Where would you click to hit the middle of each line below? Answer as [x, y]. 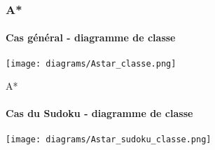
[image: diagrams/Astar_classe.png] [91, 63]
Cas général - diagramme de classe [91, 37]
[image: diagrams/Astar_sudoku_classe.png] [109, 139]
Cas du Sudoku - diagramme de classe [99, 113]
